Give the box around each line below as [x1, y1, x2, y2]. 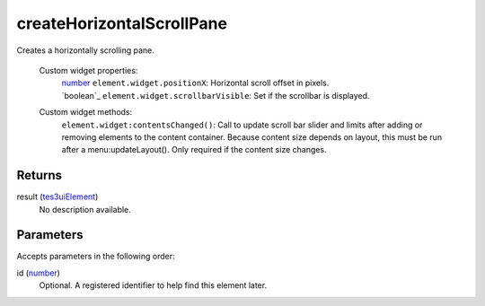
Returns [16, 168, 63, 183]
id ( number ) [16, 267, 60, 278]
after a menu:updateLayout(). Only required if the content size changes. [61, 144, 327, 155]
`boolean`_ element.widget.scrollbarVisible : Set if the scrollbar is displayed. [61, 90, 370, 101]
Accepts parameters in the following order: [16, 251, 175, 262]
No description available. [39, 204, 132, 214]
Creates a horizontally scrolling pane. [16, 45, 154, 56]
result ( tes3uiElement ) [16, 191, 99, 202]
